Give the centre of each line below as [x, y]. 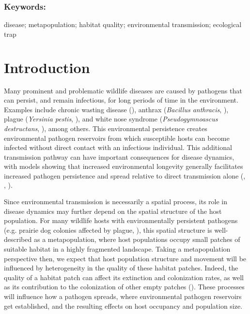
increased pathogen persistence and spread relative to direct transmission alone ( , [125, 175]
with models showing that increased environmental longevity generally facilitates [124, 166]
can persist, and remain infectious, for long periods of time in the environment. [121, 100]
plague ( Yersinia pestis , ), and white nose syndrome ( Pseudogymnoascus [111, 119]
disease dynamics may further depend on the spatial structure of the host [113, 211]
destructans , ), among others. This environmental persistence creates [106, 128]
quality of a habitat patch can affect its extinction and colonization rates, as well [124, 277]
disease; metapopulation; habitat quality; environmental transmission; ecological [123, 24]
